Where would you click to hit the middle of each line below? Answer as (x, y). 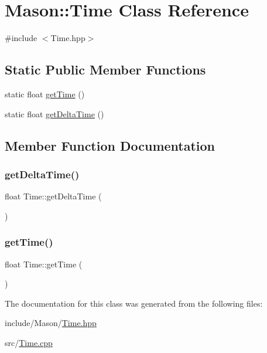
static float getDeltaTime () (54, 113)
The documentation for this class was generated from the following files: (134, 303)
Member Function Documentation (110, 145)
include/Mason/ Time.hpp (51, 323)
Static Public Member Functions (105, 69)
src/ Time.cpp (29, 342)
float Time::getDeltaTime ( (53, 196)
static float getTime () (45, 94)
